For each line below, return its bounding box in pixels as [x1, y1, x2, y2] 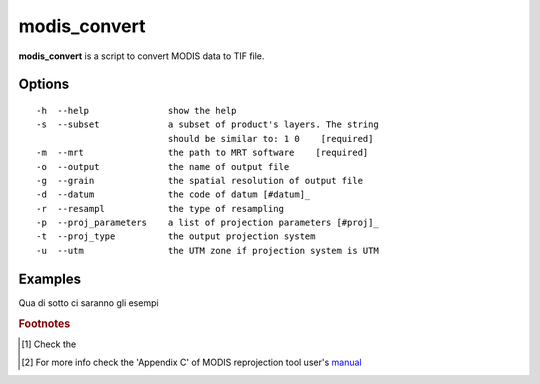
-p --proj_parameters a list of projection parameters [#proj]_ [36, 217, 379, 229]
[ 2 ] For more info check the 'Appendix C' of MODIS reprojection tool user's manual [21, 356, 362, 369]
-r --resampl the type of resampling [36, 203, 285, 214]
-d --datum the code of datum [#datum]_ [36, 189, 311, 200]
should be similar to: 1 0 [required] [167, 133, 374, 144]
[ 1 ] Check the [21, 338, 77, 350]
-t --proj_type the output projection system [36, 231, 316, 242]
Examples [18, 270, 82, 287]
